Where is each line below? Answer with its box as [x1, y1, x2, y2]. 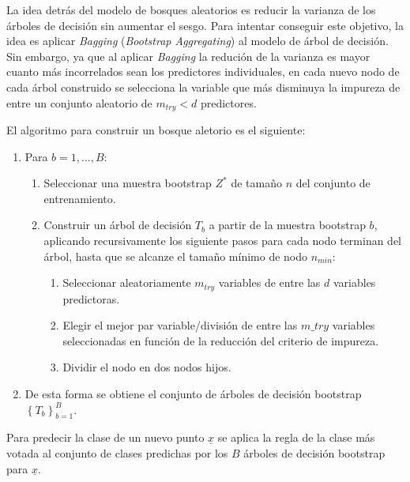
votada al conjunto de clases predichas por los [6, 444, 228, 461]
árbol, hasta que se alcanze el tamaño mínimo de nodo [43, 247, 308, 264]
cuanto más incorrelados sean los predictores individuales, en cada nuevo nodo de [6, 63, 400, 80]
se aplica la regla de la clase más [217, 429, 375, 446]
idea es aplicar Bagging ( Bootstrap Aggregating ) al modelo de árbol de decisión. [6, 32, 389, 49]
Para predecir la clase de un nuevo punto [6, 429, 205, 446]
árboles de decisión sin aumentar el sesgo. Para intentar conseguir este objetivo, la [6, 17, 404, 33]
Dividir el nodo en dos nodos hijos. [62, 359, 231, 375]
